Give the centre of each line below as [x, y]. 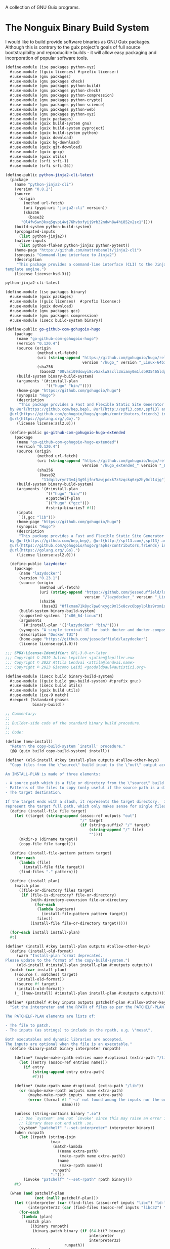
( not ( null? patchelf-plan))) [67, 1198]
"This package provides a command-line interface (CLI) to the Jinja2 [92, 264]
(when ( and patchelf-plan [37, 1193]
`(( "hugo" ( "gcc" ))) [68, 503]
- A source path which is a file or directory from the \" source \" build [85, 783]
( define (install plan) [35, 881]
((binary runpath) [50, 1226]
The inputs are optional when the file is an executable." [69, 1044]
